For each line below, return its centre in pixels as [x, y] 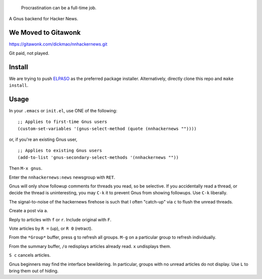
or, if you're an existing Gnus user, [43, 139]
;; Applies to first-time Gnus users [63, 122]
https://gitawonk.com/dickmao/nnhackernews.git [58, 44]
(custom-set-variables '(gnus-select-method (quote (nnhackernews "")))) [107, 129]
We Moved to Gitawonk [45, 33]
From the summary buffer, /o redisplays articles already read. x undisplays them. [90, 246]
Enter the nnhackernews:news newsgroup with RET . [62, 177]
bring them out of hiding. [34, 271]
